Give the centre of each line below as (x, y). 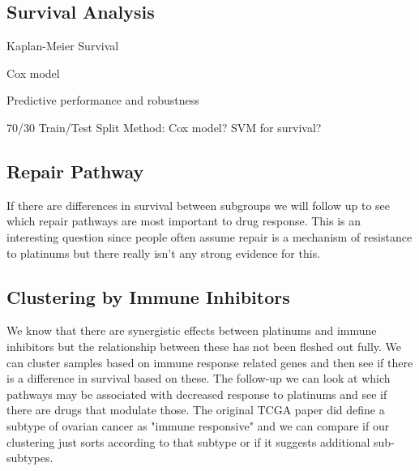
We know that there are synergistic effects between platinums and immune (192, 330)
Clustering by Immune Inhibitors (148, 296)
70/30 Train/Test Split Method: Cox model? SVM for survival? (164, 127)
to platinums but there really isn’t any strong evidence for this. (164, 253)
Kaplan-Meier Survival (63, 46)
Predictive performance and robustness (103, 100)
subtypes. (30, 458)
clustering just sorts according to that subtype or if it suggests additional (188, 441)
